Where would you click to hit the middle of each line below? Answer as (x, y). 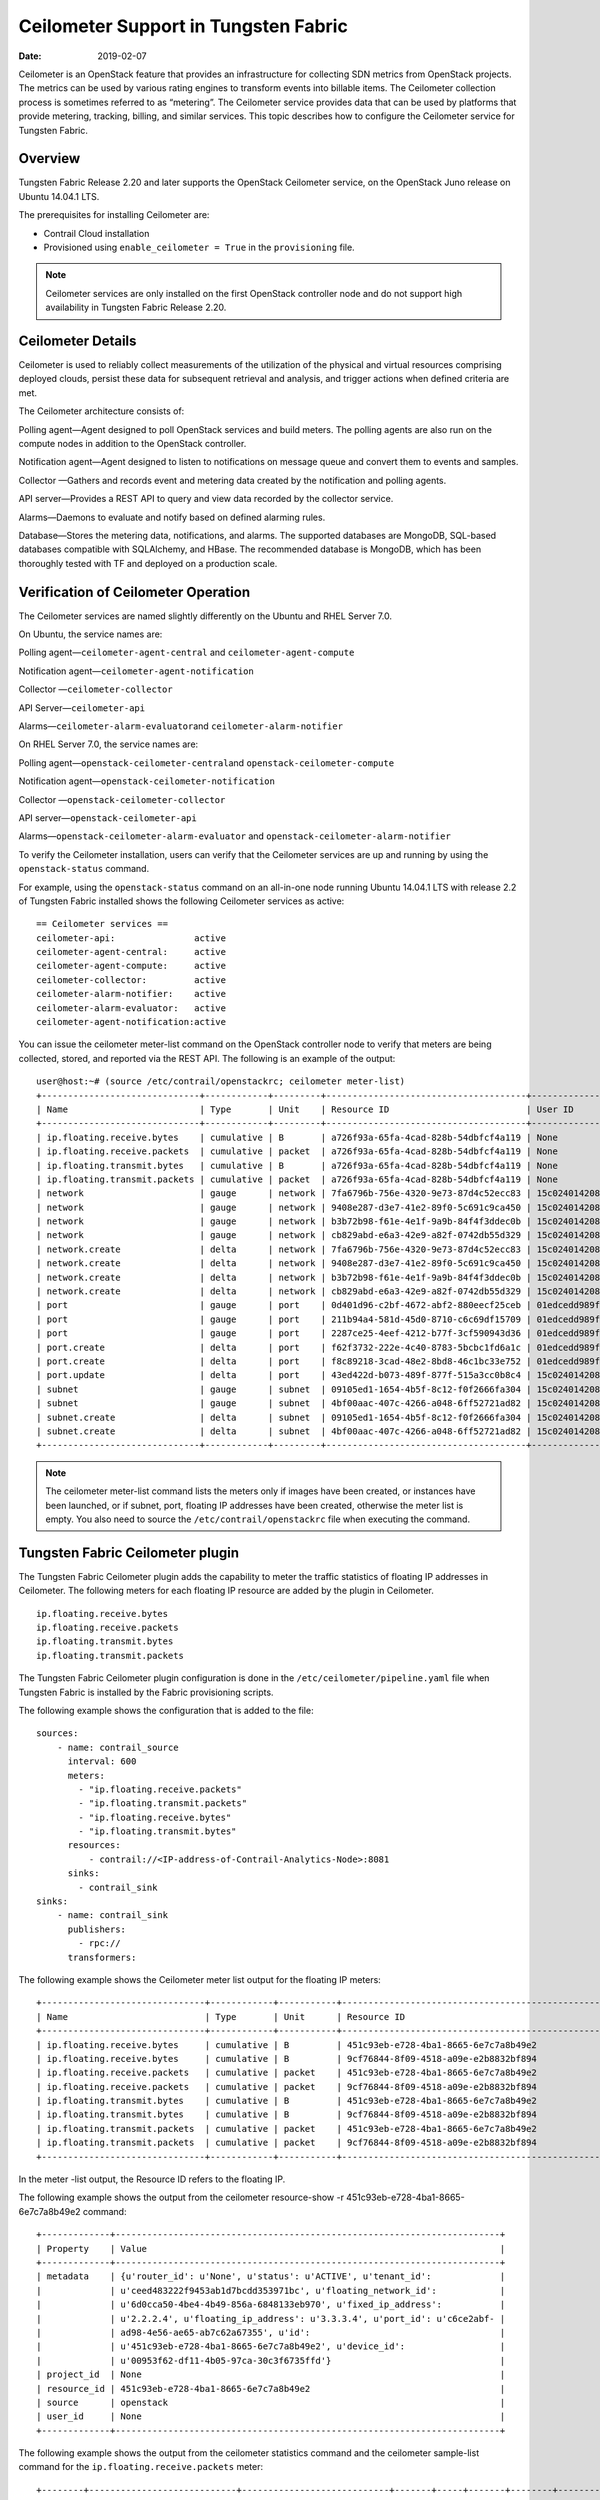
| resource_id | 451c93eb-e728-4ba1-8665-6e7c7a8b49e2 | (271, 2388)
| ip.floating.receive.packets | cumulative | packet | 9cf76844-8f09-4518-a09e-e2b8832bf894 (286, 2086)
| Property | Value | (271, 2248)
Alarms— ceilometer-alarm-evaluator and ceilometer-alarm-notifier (181, 726)
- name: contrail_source (117, 1747)
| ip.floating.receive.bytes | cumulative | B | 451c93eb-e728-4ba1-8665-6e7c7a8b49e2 (286, 2044)
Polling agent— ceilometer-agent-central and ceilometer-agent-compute (186, 652)
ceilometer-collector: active (131, 979)
